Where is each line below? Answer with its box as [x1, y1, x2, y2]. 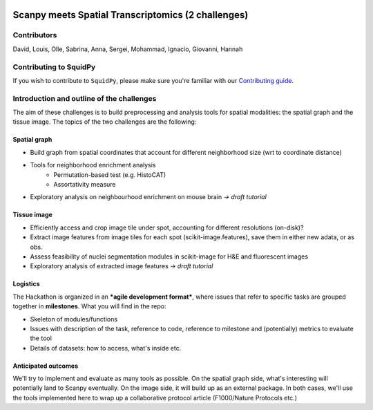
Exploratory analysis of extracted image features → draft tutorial [30, 262, 213, 270]
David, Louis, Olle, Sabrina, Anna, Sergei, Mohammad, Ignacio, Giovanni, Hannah [12, 45, 243, 53]
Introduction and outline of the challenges [12, 93, 157, 103]
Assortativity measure [53, 180, 117, 188]
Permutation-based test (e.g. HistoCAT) [53, 170, 166, 179]
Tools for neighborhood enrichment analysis [30, 161, 156, 169]
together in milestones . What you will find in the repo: [12, 302, 166, 310]
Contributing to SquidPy [12, 62, 96, 72]
